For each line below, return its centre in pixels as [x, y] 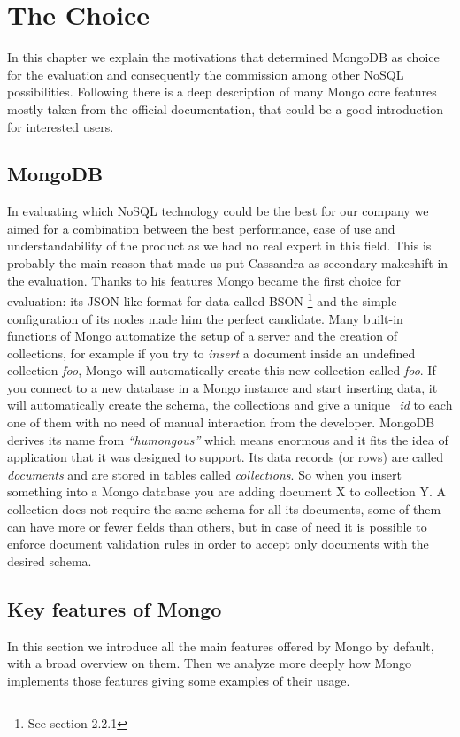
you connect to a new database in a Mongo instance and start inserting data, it [222, 387]
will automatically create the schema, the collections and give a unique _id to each [230, 405]
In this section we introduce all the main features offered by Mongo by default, [221, 645]
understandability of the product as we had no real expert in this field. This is [219, 246]
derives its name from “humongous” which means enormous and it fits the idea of [228, 439]
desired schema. [50, 560]
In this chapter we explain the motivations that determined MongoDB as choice [223, 57]
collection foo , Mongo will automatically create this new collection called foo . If [222, 370]
